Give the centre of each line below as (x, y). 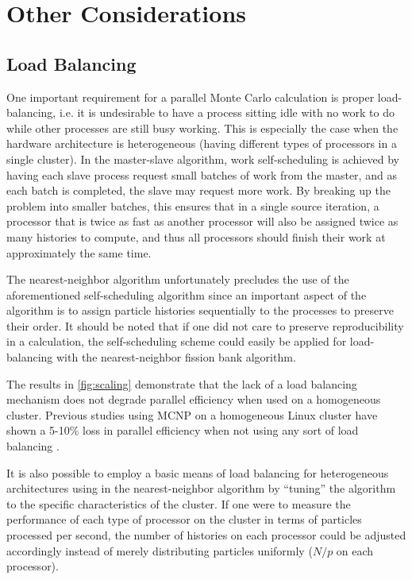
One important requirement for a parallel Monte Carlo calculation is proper (191, 97)
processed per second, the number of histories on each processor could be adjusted (206, 535)
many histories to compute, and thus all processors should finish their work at (196, 236)
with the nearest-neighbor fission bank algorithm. (176, 357)
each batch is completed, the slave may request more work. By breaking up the (198, 190)
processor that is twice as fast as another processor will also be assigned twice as (202, 221)
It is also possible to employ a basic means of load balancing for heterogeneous (198, 472)
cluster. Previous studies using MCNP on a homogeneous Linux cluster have (192, 414)
